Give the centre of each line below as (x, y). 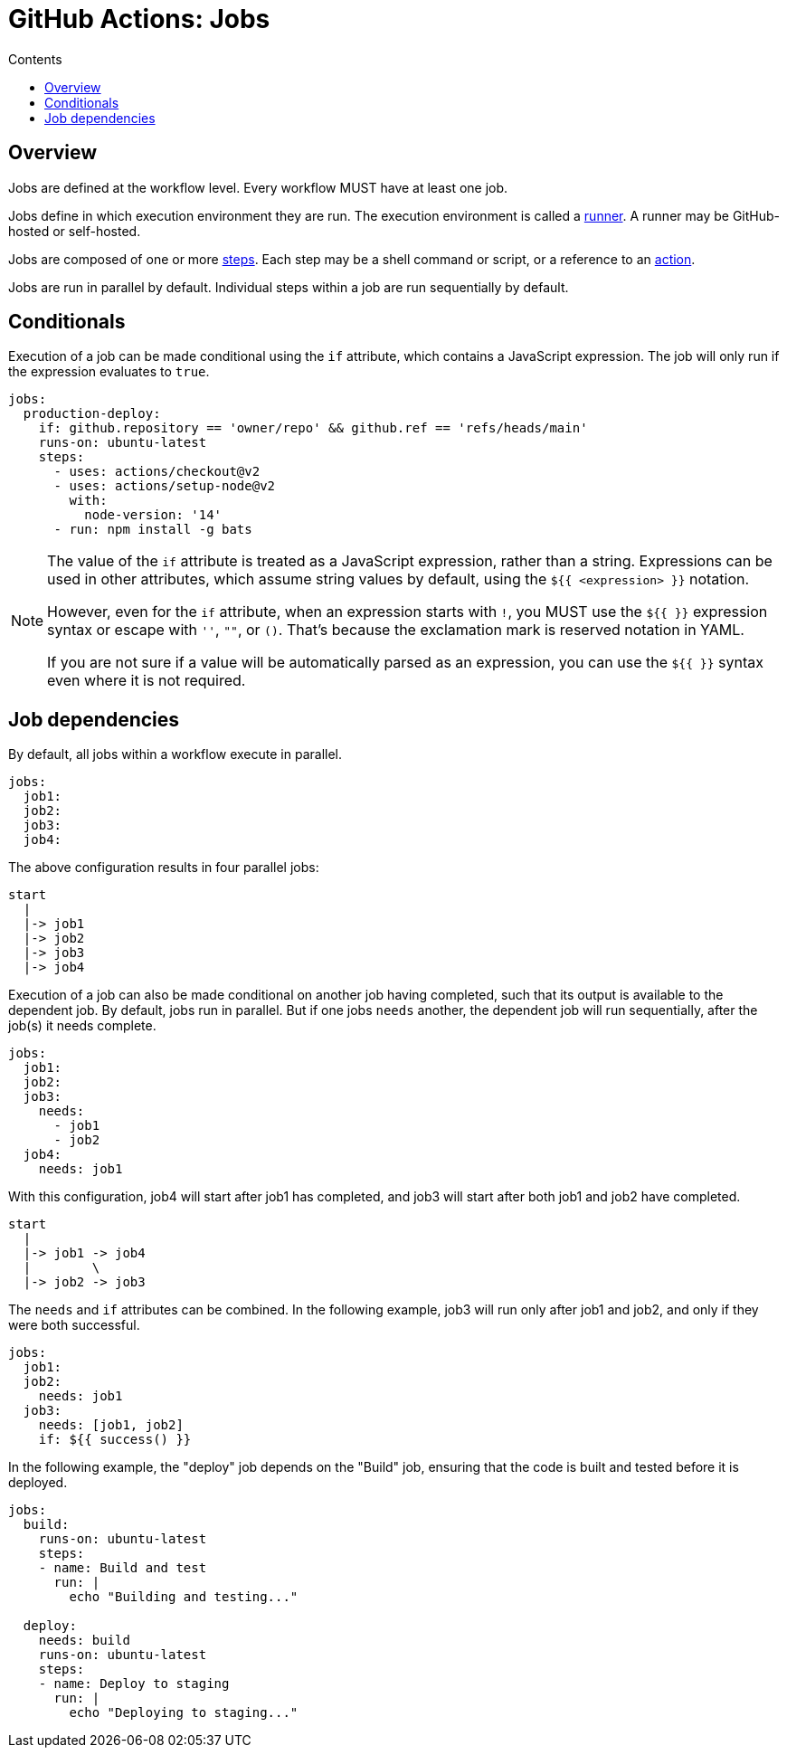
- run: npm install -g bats (153, 530)
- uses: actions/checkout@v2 (157, 472)
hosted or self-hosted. (75, 231)
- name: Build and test (123, 1568)
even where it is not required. (147, 681)
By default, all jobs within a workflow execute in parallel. (175, 754)
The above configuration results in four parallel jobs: (164, 868)
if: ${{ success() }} (115, 1440)
